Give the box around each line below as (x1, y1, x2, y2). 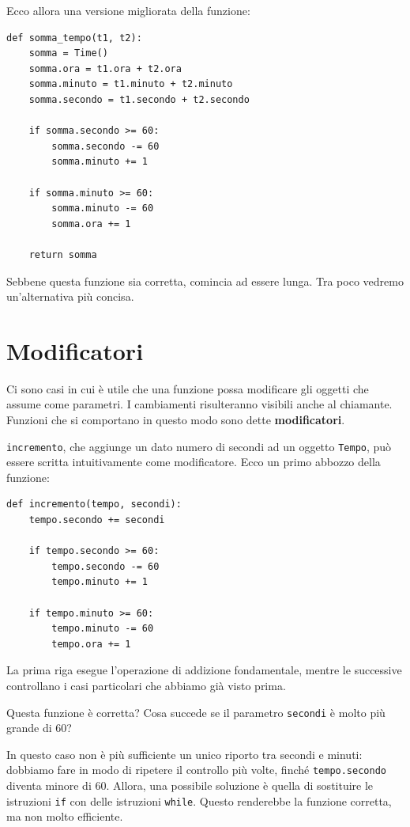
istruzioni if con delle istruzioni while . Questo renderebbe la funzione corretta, (6, 792, 392, 809)
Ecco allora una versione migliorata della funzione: (6, 2, 250, 18)
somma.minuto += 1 (51, 156, 148, 168)
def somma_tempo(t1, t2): (6, 32, 142, 44)
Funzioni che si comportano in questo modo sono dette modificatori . (6, 412, 345, 427)
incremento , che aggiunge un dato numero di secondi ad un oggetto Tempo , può (6, 438, 392, 454)
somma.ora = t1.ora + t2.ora (28, 63, 182, 74)
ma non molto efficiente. (6, 808, 123, 825)
